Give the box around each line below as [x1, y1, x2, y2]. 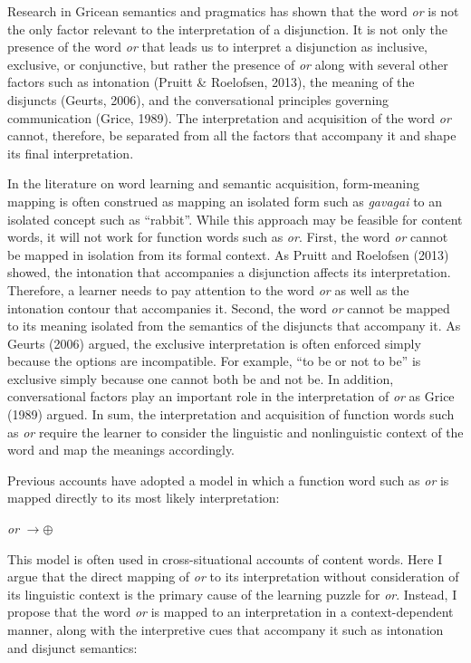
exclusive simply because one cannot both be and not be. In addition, [7, 369, 394, 388]
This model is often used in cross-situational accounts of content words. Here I [7, 549, 443, 568]
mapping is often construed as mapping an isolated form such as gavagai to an [7, 191, 443, 210]
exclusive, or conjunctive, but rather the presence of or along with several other [7, 54, 448, 73]
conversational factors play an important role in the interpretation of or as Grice [7, 387, 455, 406]
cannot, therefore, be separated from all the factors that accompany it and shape [7, 126, 457, 145]
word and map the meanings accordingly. [7, 440, 235, 459]
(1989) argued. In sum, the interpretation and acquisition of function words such [7, 405, 455, 424]
